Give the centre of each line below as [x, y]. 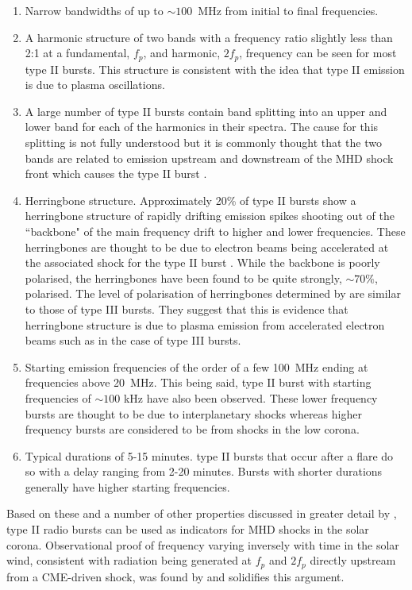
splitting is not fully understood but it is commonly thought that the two [203, 143]
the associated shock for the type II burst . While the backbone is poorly [202, 262]
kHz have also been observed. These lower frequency [250, 397]
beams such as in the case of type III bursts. [133, 340]
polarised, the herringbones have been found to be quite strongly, [183, 278]
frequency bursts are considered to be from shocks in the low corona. [192, 429]
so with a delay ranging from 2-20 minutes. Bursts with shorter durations [204, 471]
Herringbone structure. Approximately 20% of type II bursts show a [191, 200]
